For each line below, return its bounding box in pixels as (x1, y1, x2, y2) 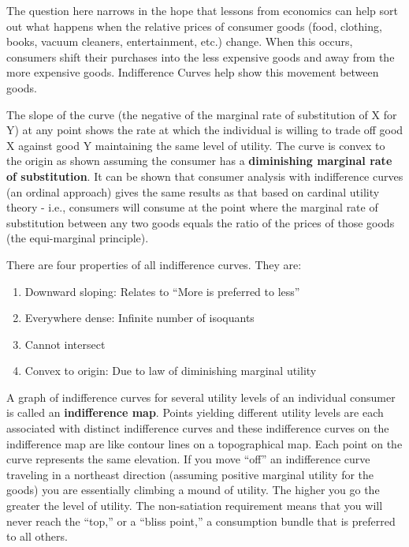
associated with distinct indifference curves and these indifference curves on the (6, 420, 389, 436)
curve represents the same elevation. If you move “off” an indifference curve (6, 451, 370, 467)
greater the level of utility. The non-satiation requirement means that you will (6, 497, 383, 514)
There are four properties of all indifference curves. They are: (6, 256, 302, 272)
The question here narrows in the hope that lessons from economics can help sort (6, 2, 398, 18)
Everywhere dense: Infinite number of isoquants (24, 309, 255, 326)
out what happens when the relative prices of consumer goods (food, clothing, (6, 17, 382, 34)
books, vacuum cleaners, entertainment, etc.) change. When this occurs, (6, 33, 353, 50)
